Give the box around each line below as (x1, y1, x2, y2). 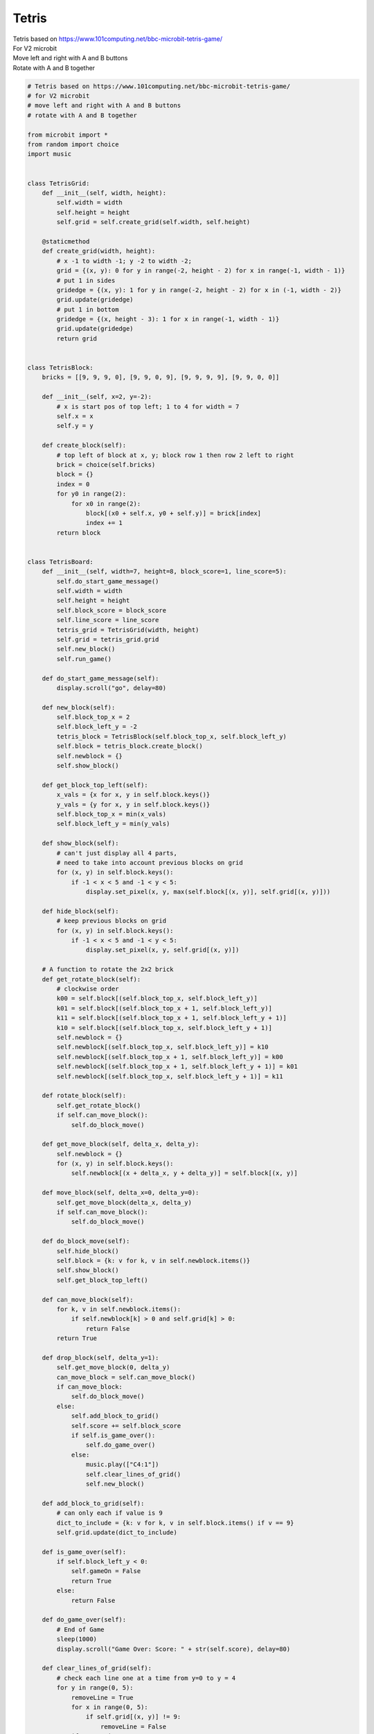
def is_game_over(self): (42, 1547, 127, 1556)
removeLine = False (100, 1722, 166, 1731)
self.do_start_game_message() (56, 577, 159, 585)
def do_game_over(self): (42, 1616, 127, 1624)
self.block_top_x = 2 (56, 713, 130, 721)
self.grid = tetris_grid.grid (56, 635, 159, 643)
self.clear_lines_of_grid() (85, 1470, 181, 1478)
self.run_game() (56, 655, 112, 662)
